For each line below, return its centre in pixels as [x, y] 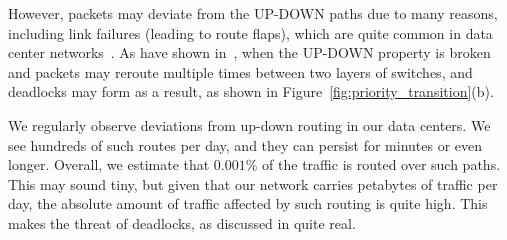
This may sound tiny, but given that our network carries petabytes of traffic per [253, 183]
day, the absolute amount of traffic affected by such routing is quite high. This [248, 203]
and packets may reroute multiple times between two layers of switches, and [240, 71]
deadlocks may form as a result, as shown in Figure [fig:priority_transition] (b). [251, 91]
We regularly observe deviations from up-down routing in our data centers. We [249, 124]
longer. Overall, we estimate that [109, 164]
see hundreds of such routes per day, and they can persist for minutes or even [245, 144]
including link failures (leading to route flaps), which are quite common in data [250, 32]
